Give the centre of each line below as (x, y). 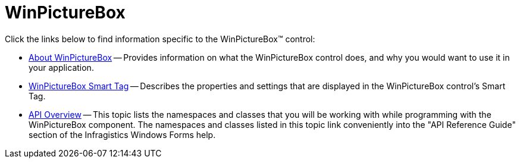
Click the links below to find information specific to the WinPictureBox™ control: (160, 39)
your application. (61, 67)
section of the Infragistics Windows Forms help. (122, 134)
